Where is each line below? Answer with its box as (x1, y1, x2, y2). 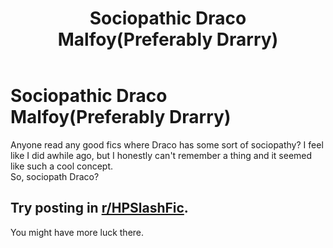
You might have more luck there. (10, 226, 145, 238)
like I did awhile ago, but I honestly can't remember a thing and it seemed (10, 149, 313, 161)
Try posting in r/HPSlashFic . (10, 200, 189, 217)
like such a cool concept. (10, 160, 114, 172)
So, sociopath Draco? (10, 170, 100, 182)
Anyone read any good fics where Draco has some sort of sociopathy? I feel (10, 138, 324, 151)
